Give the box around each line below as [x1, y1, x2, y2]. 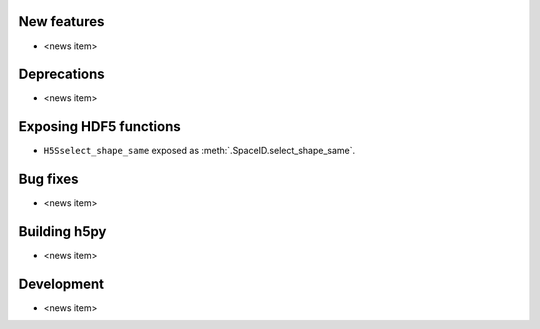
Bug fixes [18, 171, 79, 188]
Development [18, 275, 105, 292]
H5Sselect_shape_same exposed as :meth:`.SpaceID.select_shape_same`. [43, 145, 356, 157]
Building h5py [18, 223, 107, 240]
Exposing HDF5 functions [18, 118, 181, 135]
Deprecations [18, 66, 105, 83]
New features [18, 13, 105, 30]
